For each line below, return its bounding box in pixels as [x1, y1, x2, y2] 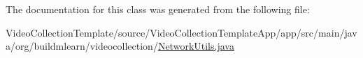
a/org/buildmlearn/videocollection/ [6, 39, 158, 53]
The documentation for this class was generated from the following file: [6, 2, 310, 16]
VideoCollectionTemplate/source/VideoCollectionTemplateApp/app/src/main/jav [6, 25, 357, 39]
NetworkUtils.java [157, 39, 234, 53]
